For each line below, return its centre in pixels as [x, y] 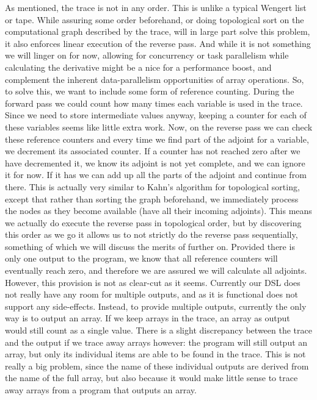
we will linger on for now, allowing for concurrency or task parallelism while [147, 55]
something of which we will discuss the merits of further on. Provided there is [150, 246]
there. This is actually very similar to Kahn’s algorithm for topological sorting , [152, 186]
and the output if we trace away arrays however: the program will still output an [156, 342]
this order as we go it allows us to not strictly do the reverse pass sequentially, [151, 234]
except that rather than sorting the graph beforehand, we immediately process [152, 198]
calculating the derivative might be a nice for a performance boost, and [138, 67]
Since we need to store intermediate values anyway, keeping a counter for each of [156, 115]
